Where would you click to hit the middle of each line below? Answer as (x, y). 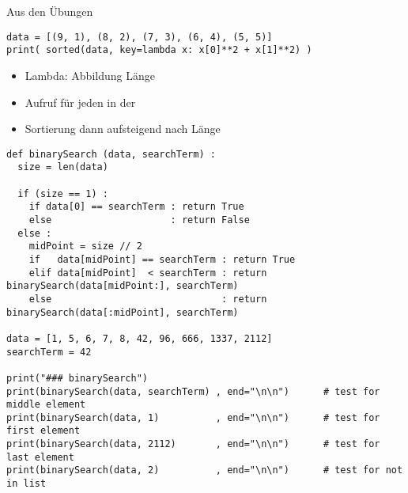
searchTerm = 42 (49, 352)
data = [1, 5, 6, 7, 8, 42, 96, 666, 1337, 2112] (140, 338)
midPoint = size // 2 (85, 246)
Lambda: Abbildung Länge (90, 75)
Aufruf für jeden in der (80, 102)
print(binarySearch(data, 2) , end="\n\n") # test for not (205, 470)
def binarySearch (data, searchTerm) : (111, 154)
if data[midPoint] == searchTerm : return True (162, 259)
